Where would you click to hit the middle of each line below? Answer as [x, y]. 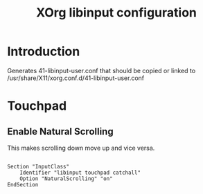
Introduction [44, 51]
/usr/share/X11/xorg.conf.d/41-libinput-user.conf [76, 78]
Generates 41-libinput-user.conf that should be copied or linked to [101, 70]
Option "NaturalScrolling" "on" [66, 178]
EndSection [23, 184]
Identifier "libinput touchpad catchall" [80, 173]
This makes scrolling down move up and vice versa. [81, 148]
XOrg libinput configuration [116, 13]
